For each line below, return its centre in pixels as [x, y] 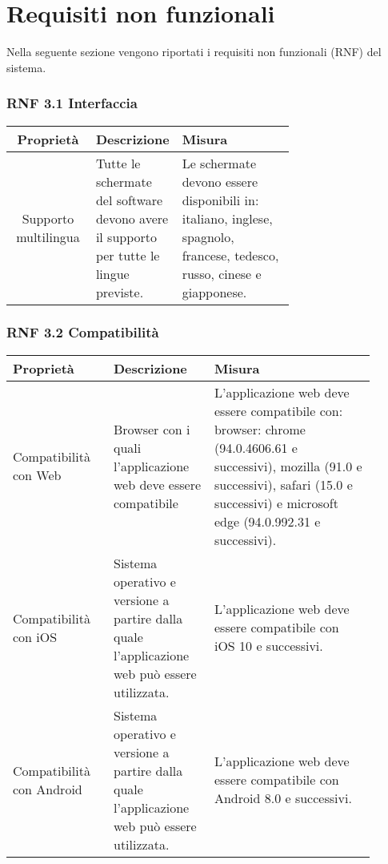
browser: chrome [260, 429]
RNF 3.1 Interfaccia [72, 103]
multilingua [48, 236]
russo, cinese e [222, 273]
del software [129, 200]
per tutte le [128, 255]
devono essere [220, 181]
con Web [37, 475]
